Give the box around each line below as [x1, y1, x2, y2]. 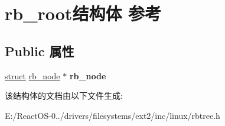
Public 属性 [5, 41, 74, 60]
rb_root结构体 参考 [5, 1, 162, 25]
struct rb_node [5, 69, 60, 82]
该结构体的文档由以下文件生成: [5, 89, 123, 102]
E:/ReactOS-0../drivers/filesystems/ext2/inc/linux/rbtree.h [5, 109, 220, 121]
